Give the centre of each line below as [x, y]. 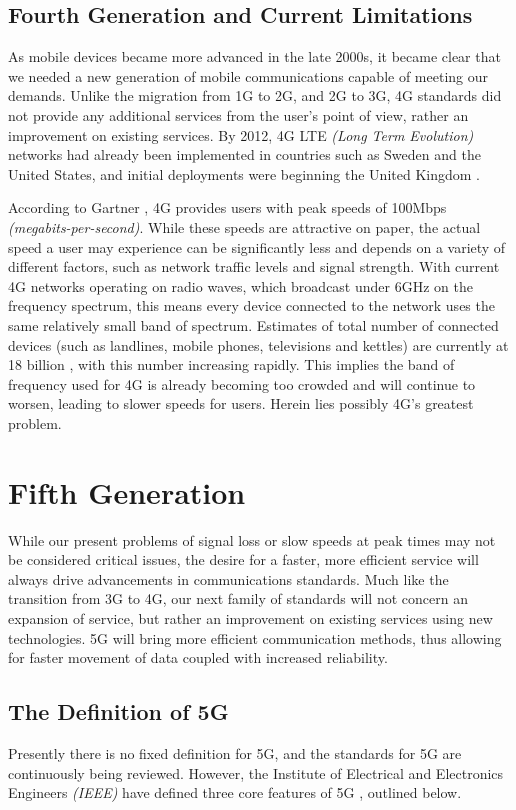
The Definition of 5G [118, 711]
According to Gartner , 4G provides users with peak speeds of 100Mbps [227, 207]
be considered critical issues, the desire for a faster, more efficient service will [243, 559]
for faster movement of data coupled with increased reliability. [198, 657]
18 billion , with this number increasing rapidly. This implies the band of [231, 364]
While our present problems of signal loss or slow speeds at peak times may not [252, 539]
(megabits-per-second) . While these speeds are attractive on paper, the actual [244, 226]
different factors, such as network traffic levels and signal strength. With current [254, 266]
